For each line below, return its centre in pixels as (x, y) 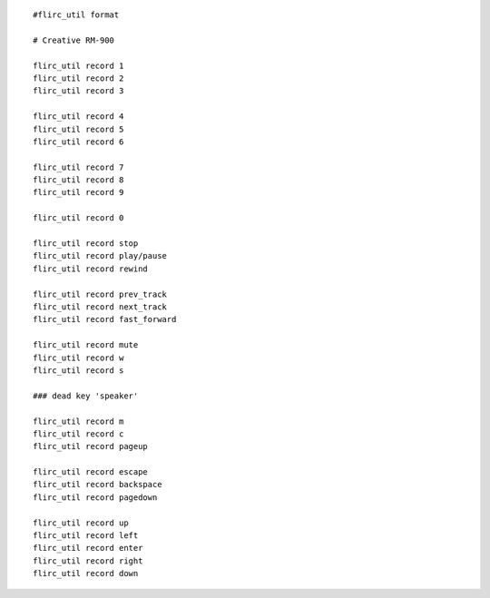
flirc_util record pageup (91, 446)
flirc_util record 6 (78, 142)
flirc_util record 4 (78, 117)
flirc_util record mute (86, 345)
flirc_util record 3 (78, 91)
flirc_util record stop (86, 244)
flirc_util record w (78, 358)
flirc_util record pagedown (95, 497)
